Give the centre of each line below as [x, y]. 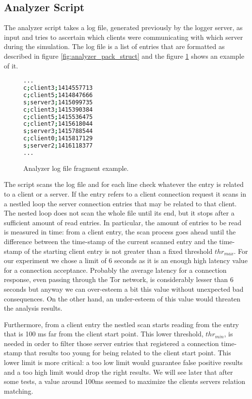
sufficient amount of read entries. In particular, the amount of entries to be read [123, 222]
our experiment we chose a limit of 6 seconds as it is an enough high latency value [126, 260]
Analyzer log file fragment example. [76, 168]
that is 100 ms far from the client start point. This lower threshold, [104, 334]
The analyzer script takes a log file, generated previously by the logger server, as [123, 27]
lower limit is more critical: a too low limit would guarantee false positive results [123, 362]
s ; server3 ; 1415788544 [58, 131]
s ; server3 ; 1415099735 [58, 102]
